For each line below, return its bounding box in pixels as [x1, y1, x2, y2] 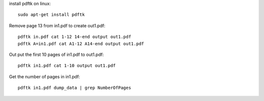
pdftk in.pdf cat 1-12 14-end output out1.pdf [18, 34, 132, 40]
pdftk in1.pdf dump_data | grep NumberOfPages [18, 85, 132, 91]
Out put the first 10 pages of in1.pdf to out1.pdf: [9, 51, 104, 57]
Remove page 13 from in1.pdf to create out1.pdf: [9, 22, 106, 29]
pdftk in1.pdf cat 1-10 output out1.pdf [18, 63, 116, 68]
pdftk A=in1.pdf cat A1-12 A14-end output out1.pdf [18, 41, 144, 46]
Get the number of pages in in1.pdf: [9, 73, 80, 80]
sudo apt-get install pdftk [18, 12, 85, 17]
